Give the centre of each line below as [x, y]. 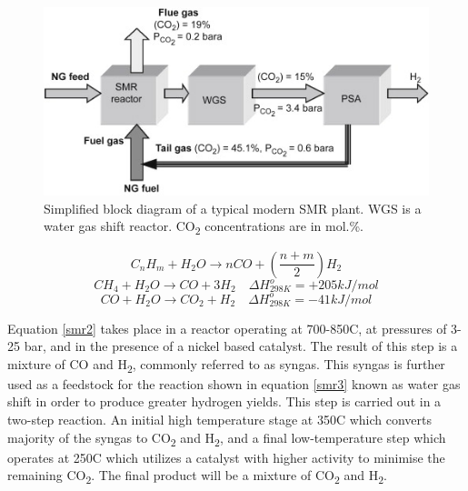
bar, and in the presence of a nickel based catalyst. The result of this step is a [241, 346]
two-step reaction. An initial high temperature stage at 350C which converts [220, 420]
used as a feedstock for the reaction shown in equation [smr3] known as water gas [234, 383]
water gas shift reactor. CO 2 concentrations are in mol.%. [204, 227]
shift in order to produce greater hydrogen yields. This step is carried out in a [224, 401]
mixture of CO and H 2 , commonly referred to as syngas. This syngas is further [226, 365]
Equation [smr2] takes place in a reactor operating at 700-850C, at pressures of [227, 328]
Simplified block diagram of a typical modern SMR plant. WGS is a [233, 208]
